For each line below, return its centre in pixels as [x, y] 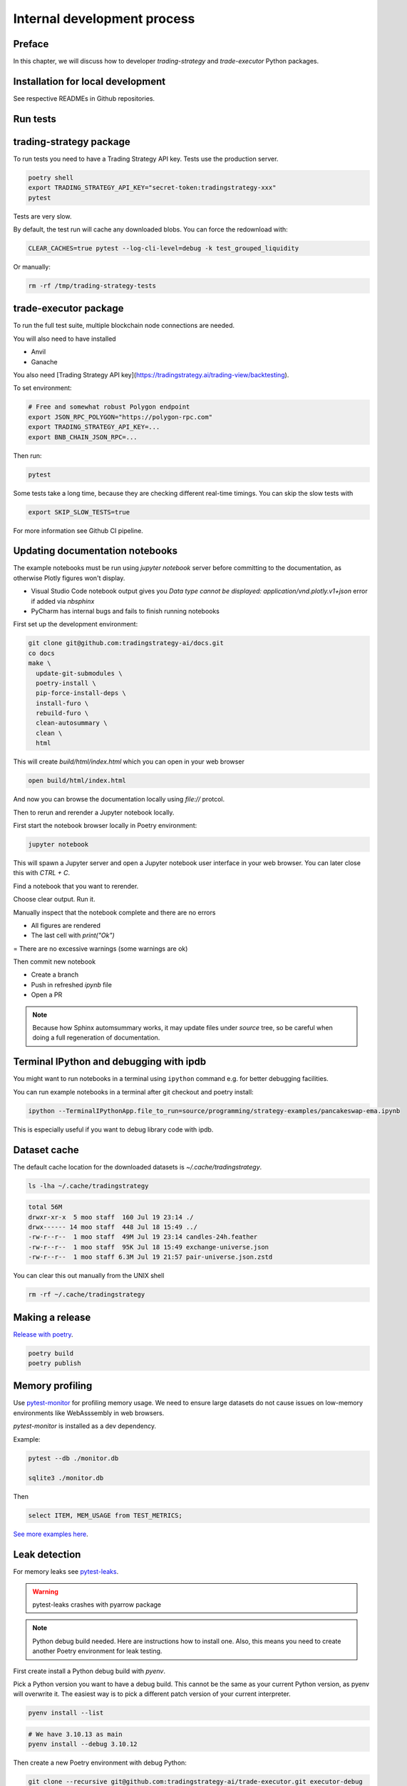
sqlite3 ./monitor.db [66, 1478]
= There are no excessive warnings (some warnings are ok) [101, 948]
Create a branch [55, 974]
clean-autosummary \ [72, 723]
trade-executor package [68, 308]
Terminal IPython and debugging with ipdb [110, 1062]
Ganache [44, 361]
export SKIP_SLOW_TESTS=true [79, 512]
